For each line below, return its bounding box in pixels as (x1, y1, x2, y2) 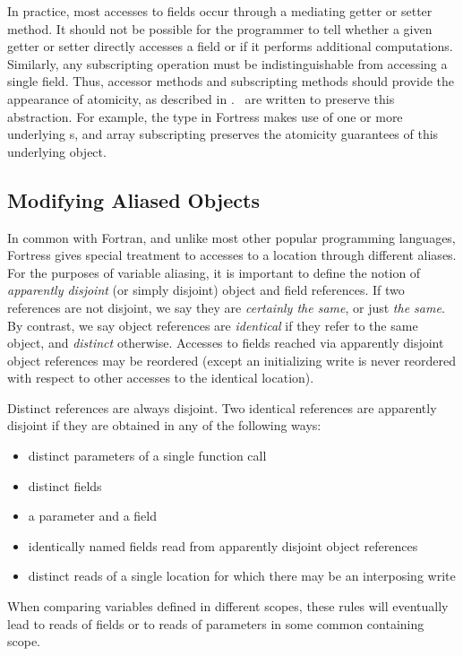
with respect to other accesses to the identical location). (7, 368, 314, 387)
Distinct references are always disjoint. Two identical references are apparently (7, 398, 437, 417)
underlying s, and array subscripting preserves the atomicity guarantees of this (7, 125, 439, 143)
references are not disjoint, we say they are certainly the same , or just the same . (7, 298, 445, 316)
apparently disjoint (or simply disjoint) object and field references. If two (7, 281, 405, 299)
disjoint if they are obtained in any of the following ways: (7, 416, 322, 435)
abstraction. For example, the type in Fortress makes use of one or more (7, 107, 403, 125)
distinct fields (28, 476, 102, 495)
